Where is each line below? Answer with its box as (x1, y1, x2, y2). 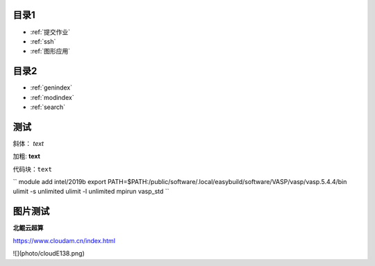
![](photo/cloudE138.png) (12, 249, 85, 258)
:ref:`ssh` (30, 37, 56, 45)
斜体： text (12, 139, 44, 147)
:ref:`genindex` (30, 83, 73, 92)
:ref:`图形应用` (30, 47, 71, 56)
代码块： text (12, 165, 52, 173)
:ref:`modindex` (30, 93, 74, 101)
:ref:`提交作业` (30, 28, 71, 36)
